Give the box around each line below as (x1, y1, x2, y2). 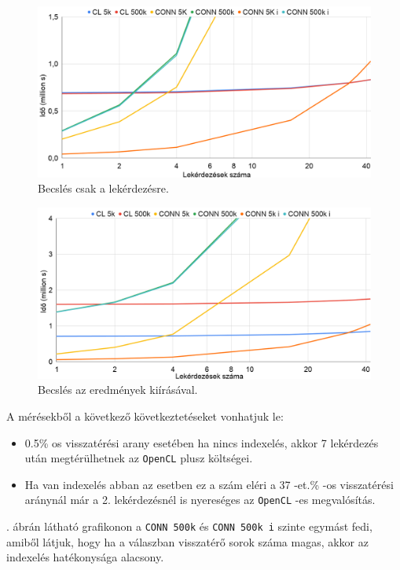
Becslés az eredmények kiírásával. (38, 381, 198, 398)
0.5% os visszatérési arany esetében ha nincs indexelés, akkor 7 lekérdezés (24, 434, 379, 450)
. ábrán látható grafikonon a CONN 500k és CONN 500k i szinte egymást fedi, (6, 518, 372, 535)
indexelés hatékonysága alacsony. (6, 549, 164, 565)
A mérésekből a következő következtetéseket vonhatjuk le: (6, 407, 284, 424)
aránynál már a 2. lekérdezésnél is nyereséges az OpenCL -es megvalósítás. (24, 491, 376, 508)
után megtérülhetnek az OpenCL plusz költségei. (24, 450, 253, 466)
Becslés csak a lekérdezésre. (38, 180, 169, 197)
